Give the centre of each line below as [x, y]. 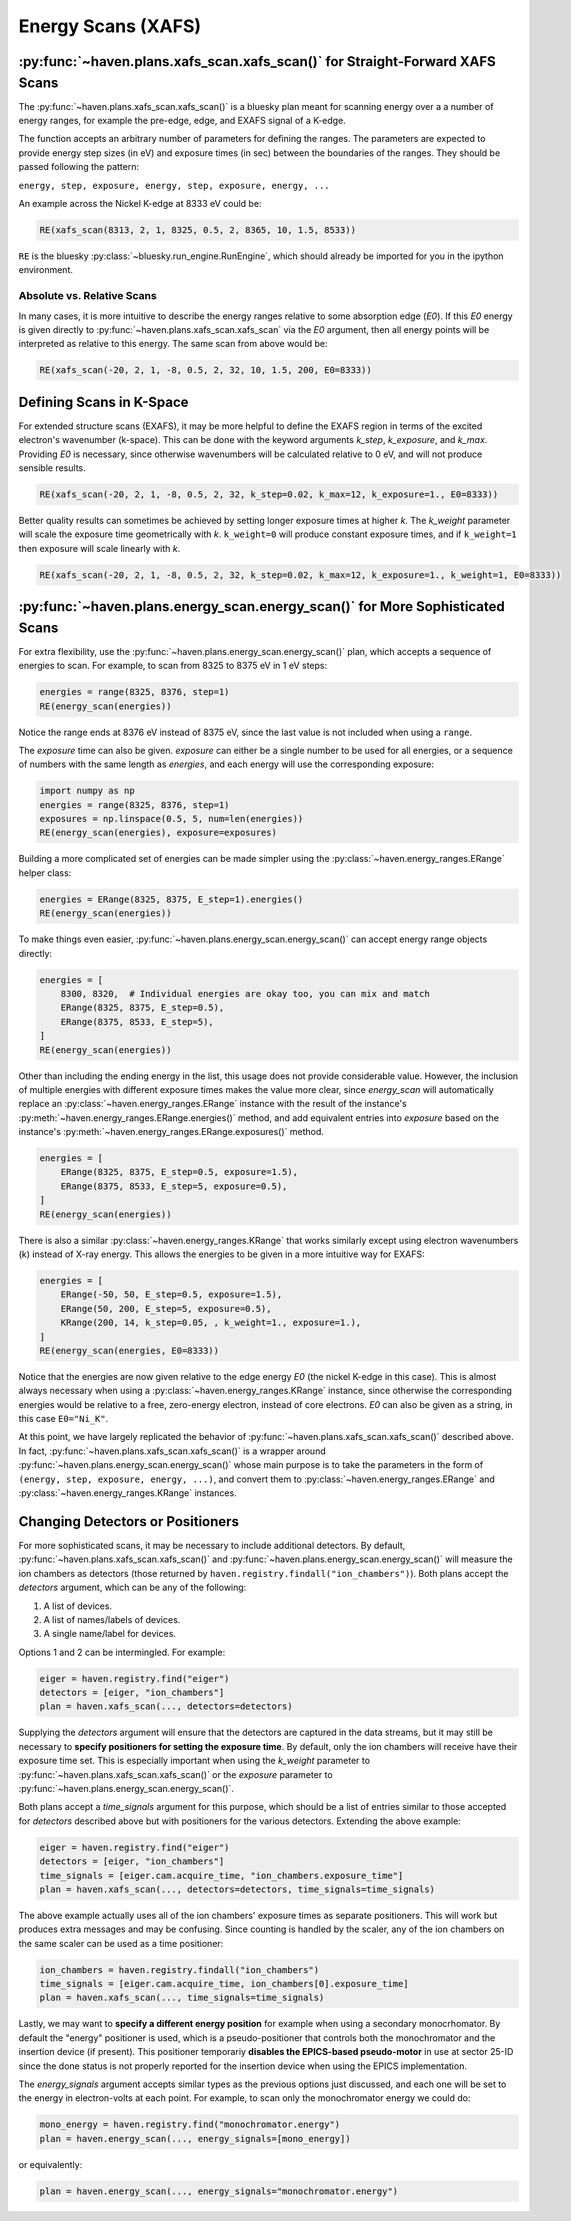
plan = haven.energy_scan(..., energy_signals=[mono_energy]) [195, 2138]
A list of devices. [78, 1606]
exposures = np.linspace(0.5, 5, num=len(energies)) [171, 819]
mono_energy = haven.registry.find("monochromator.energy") [190, 2124]
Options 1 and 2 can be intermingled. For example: [122, 1652]
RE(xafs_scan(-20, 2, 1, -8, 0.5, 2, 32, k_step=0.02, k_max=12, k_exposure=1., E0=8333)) [269, 494]
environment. [46, 270]
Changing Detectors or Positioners [129, 1521]
